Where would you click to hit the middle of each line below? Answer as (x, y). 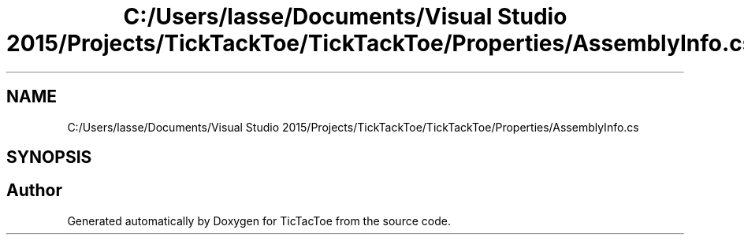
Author (34, 191)
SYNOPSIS (49, 158)
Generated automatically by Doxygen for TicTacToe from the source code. (259, 221)
